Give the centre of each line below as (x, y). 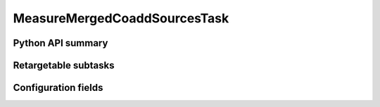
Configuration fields (58, 88)
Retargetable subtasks (64, 65)
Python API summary (61, 43)
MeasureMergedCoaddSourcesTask (121, 18)
